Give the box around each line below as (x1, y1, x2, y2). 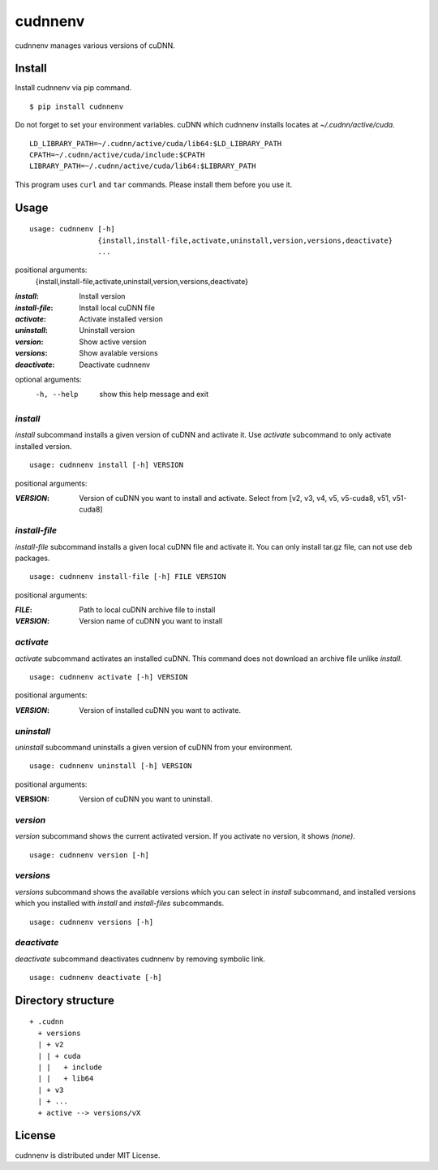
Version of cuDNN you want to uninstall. (79, 794, 213, 804)
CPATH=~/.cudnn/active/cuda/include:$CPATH (29, 150, 205, 160)
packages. (15, 553, 50, 563)
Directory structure (15, 993, 115, 1007)
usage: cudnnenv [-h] (29, 224, 115, 234)
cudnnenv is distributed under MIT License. (15, 1150, 161, 1160)
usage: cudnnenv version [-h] (29, 850, 150, 860)
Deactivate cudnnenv (79, 360, 150, 369)
